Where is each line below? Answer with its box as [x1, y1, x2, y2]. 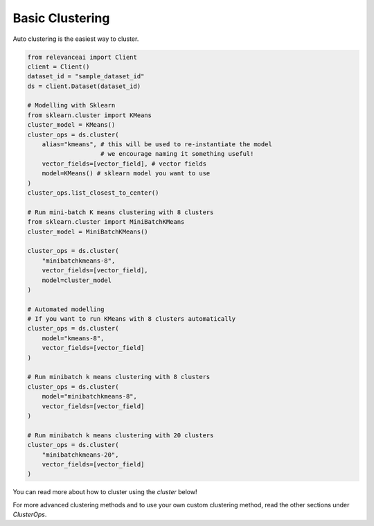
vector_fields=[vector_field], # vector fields [42, 159, 207, 168]
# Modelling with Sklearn [27, 101, 116, 109]
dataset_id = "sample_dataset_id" [27, 73, 145, 80]
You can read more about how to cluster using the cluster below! [12, 488, 197, 496]
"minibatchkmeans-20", [42, 450, 119, 459]
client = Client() [27, 62, 90, 71]
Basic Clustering [12, 10, 110, 26]
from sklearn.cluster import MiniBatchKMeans [27, 218, 185, 226]
